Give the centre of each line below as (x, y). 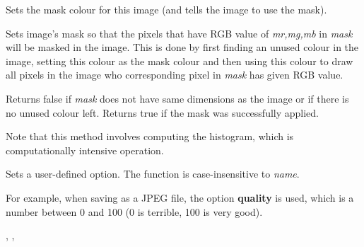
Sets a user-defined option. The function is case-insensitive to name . (153, 174)
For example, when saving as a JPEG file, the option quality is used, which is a (180, 197)
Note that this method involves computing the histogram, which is (150, 136)
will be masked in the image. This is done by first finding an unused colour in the (182, 47)
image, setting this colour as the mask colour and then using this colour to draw (180, 61)
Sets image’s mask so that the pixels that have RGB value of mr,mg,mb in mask (179, 33)
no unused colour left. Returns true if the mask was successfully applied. (163, 112)
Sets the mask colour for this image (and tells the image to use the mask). (166, 9)
